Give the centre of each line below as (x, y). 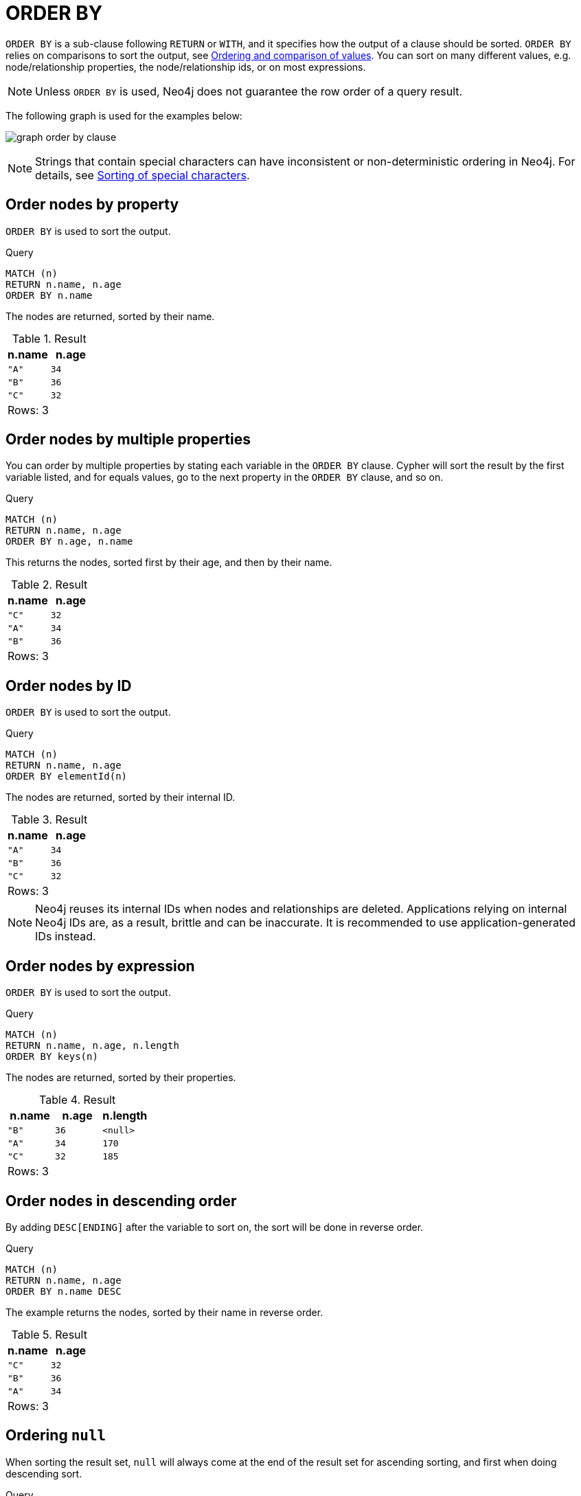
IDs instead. (66, 937)
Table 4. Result (78, 1100)
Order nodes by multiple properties (128, 440)
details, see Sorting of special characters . (143, 175)
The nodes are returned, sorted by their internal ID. (121, 797)
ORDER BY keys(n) (52, 1057)
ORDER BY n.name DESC (64, 1291)
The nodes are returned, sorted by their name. (110, 316)
